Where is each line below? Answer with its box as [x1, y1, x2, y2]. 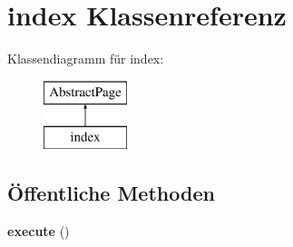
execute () [7, 222, 70, 241]
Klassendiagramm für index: [7, 49, 164, 68]
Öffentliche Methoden [7, 179, 215, 207]
